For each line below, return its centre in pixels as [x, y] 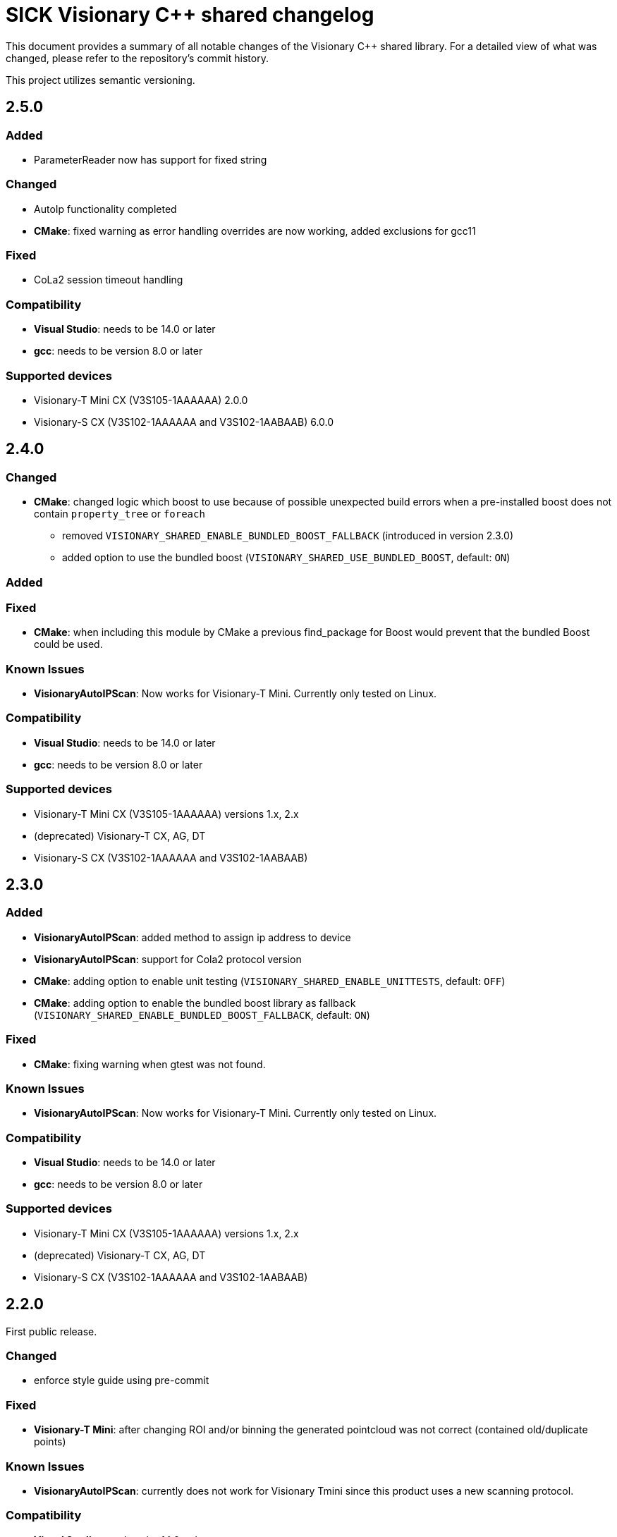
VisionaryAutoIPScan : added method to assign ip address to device [193, 937]
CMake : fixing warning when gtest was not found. [150, 1064]
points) [50, 1442]
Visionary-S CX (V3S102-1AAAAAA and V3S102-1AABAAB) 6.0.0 [184, 422]
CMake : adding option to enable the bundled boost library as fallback [195, 1003]
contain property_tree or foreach [120, 514]
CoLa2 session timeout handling [109, 280]
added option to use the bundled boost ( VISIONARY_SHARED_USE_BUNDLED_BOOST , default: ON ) [286, 558]
